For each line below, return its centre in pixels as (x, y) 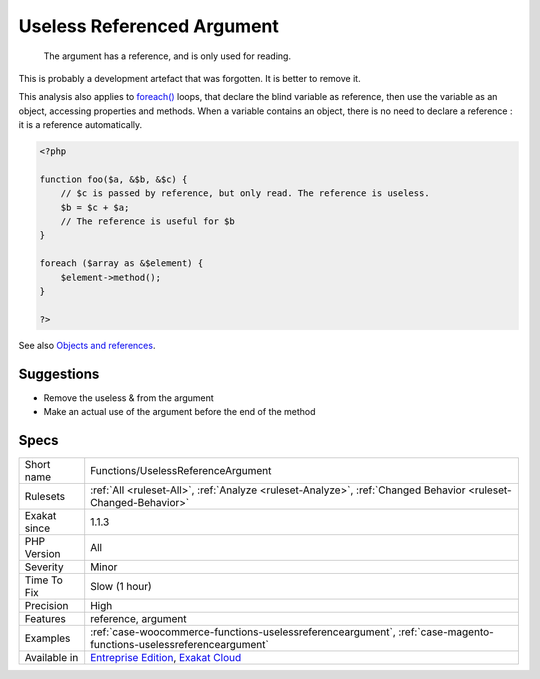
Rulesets (44, 496)
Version (42, 553)
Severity (44, 567)
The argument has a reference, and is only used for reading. (167, 56)
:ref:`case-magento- (446, 632)
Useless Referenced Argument (148, 26)
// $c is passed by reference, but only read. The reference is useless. (245, 193)
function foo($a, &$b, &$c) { (113, 179)
